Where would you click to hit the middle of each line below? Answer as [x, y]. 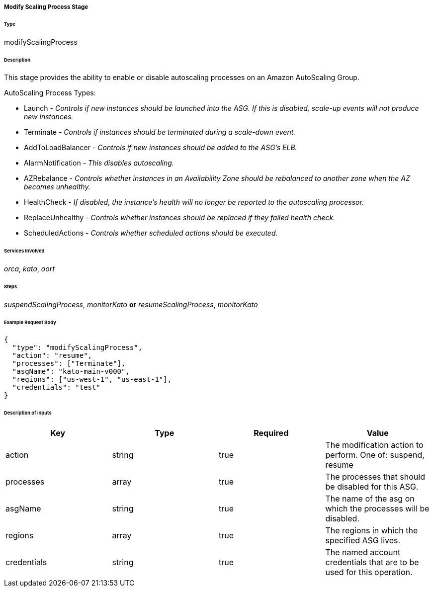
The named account [363, 552]
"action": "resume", [52, 356]
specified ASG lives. [363, 541]
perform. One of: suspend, [375, 455]
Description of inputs [28, 413]
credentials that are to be [372, 562]
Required [271, 433]
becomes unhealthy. [57, 187]
